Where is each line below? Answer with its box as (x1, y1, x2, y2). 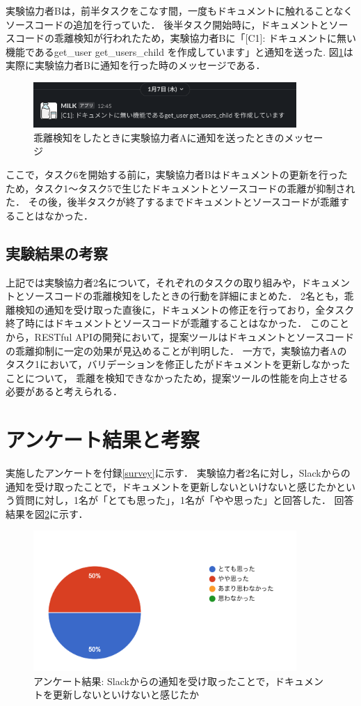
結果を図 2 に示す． (6, 506, 88, 521)
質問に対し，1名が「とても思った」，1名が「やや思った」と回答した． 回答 (15, 493, 354, 507)
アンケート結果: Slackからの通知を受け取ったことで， (33, 673, 275, 688)
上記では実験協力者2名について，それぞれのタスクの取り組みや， (6, 275, 302, 289)
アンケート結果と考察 (6, 425, 200, 454)
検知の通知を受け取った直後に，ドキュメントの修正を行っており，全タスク (15, 302, 355, 316)
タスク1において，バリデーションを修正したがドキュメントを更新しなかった (6, 357, 351, 371)
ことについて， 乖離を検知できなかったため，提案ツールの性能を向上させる (6, 370, 348, 385)
